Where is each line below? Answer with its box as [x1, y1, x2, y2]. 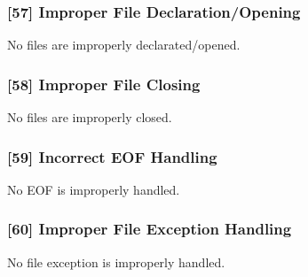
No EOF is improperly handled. [7, 180, 180, 198]
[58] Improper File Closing [7, 73, 201, 95]
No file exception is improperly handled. [7, 252, 225, 271]
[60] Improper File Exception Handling [7, 218, 292, 240]
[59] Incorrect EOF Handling [7, 145, 217, 167]
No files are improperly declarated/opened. [7, 35, 241, 54]
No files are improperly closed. [7, 108, 172, 127]
